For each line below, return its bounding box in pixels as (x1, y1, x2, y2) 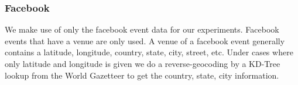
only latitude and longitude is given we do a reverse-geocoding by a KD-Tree (5, 58, 280, 69)
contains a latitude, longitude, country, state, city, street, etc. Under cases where (5, 46, 293, 58)
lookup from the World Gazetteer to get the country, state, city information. (5, 69, 279, 81)
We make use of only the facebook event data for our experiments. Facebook (5, 23, 279, 36)
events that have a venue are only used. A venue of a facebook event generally (5, 34, 285, 47)
